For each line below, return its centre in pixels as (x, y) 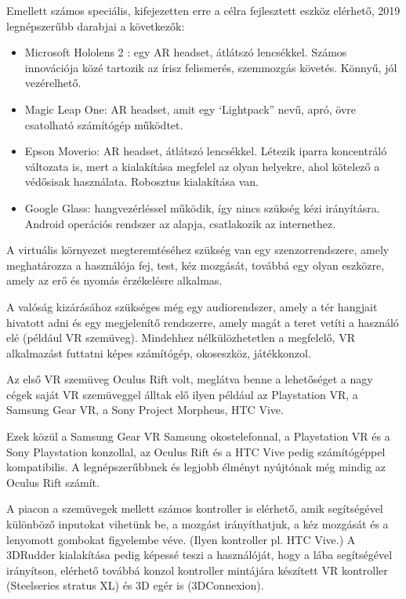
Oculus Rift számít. (53, 482)
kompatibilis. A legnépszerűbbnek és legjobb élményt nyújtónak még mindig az (196, 467)
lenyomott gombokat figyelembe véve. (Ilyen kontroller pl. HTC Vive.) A (181, 539)
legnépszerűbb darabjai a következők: (96, 25)
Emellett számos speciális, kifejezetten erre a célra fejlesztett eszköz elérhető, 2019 (203, 10)
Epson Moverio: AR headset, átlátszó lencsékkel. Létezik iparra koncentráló (206, 151)
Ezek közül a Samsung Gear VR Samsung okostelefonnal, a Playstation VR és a (198, 436)
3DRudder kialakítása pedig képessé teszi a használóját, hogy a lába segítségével (199, 555)
